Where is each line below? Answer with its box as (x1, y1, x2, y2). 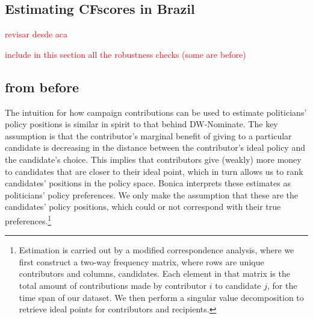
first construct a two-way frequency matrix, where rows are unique (19, 255, 264, 268)
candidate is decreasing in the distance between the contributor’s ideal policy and (5, 141, 305, 154)
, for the (267, 279, 297, 291)
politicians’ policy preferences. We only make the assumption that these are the (5, 188, 298, 201)
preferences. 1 (5, 212, 52, 227)
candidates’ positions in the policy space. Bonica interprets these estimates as (5, 177, 291, 189)
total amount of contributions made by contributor (19, 279, 207, 291)
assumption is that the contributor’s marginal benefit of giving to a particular (5, 129, 292, 142)
